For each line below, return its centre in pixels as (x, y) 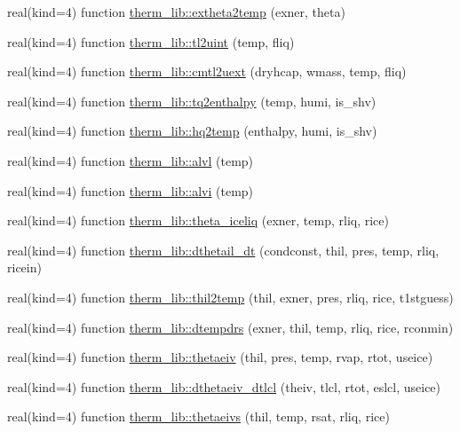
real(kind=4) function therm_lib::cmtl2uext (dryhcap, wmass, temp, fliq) (207, 71)
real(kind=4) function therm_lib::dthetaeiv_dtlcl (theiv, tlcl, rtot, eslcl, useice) (224, 386)
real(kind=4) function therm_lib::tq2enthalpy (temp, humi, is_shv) (192, 101)
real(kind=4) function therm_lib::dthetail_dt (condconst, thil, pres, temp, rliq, (223, 250)
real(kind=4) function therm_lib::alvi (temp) (131, 190)
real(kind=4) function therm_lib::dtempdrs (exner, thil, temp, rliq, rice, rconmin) (230, 327)
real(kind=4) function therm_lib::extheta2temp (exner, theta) (176, 12)
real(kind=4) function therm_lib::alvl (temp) (131, 160)
